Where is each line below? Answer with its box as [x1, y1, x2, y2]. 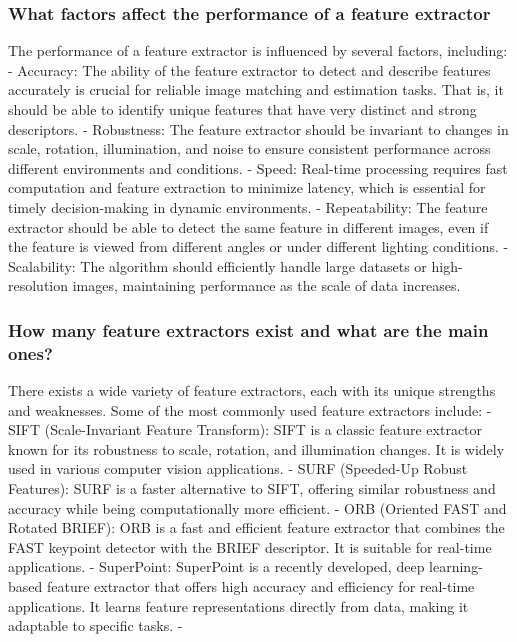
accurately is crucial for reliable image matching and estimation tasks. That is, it [8, 79, 504, 100]
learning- [429, 556, 483, 577]
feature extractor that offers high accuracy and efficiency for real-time [46, 576, 475, 597]
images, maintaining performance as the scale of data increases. [72, 275, 461, 296]
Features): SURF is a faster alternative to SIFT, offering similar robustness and [8, 478, 496, 499]
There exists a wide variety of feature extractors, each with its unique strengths [8, 380, 496, 401]
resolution [8, 275, 69, 296]
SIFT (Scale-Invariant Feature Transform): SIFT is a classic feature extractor [8, 419, 483, 440]
